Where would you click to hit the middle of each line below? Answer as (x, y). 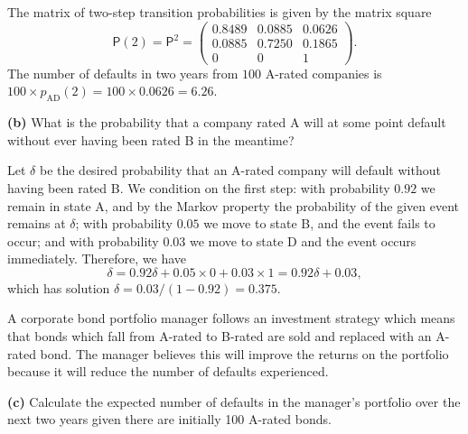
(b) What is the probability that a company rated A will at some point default (227, 122)
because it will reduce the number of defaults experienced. (168, 371)
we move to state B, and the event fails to (319, 223)
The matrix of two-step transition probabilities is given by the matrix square (220, 12)
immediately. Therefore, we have (97, 259)
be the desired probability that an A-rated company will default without (240, 170)
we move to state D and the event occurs (303, 240)
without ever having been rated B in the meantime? (151, 139)
